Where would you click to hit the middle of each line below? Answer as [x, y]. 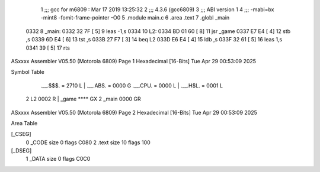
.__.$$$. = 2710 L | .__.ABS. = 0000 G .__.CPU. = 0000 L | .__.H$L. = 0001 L [132, 85]
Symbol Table [28, 72]
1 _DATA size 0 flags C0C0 [58, 159]
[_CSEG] [21, 134]
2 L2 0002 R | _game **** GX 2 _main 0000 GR [84, 99]
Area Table [24, 123]
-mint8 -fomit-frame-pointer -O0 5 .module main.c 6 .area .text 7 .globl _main [135, 18]
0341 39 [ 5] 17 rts [48, 48]
